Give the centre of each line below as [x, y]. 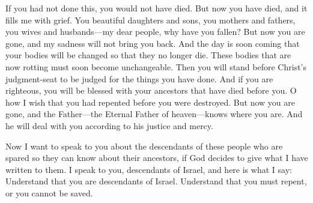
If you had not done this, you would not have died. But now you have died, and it [156, 8]
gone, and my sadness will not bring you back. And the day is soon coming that [153, 43]
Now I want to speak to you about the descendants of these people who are [144, 146]
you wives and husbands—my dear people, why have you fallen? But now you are [155, 32]
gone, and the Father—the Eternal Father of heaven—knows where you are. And [154, 114]
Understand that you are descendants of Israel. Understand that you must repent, [156, 181]
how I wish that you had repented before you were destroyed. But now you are [150, 102]
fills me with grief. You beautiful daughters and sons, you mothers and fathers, [150, 20]
